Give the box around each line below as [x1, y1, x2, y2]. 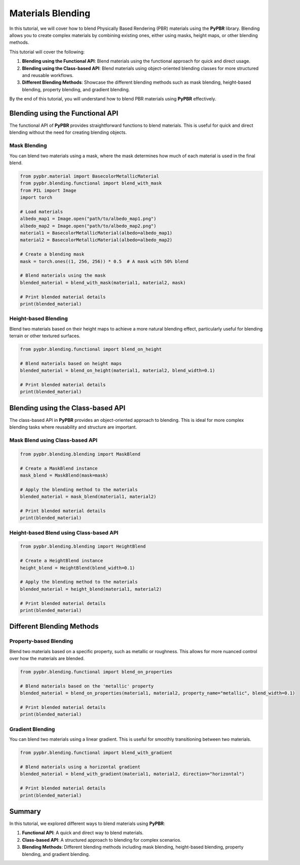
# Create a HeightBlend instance [20, 558, 103, 564]
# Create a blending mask [20, 251, 85, 257]
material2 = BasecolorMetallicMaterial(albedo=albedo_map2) [20, 237, 173, 243]
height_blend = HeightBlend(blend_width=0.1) [20, 565, 135, 570]
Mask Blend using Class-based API [9, 437, 98, 444]
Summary [9, 807, 41, 816]
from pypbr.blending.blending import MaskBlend [20, 451, 140, 457]
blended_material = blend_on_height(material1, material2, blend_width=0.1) [20, 368, 215, 374]
